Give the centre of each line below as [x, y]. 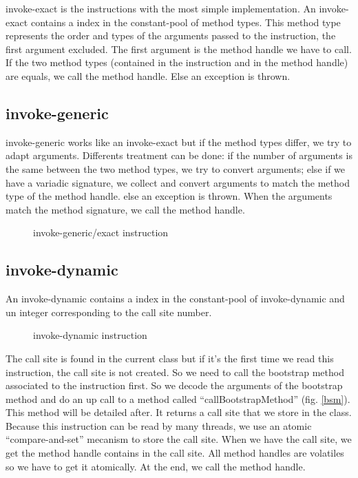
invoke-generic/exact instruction [101, 232]
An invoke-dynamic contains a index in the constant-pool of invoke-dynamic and [175, 299]
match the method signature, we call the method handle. [125, 209]
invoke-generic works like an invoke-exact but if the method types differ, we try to [179, 142]
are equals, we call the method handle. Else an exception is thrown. [148, 75]
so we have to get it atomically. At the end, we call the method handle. [156, 466]
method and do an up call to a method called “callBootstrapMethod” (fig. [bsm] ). [178, 398]
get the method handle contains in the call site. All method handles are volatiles [175, 453]
